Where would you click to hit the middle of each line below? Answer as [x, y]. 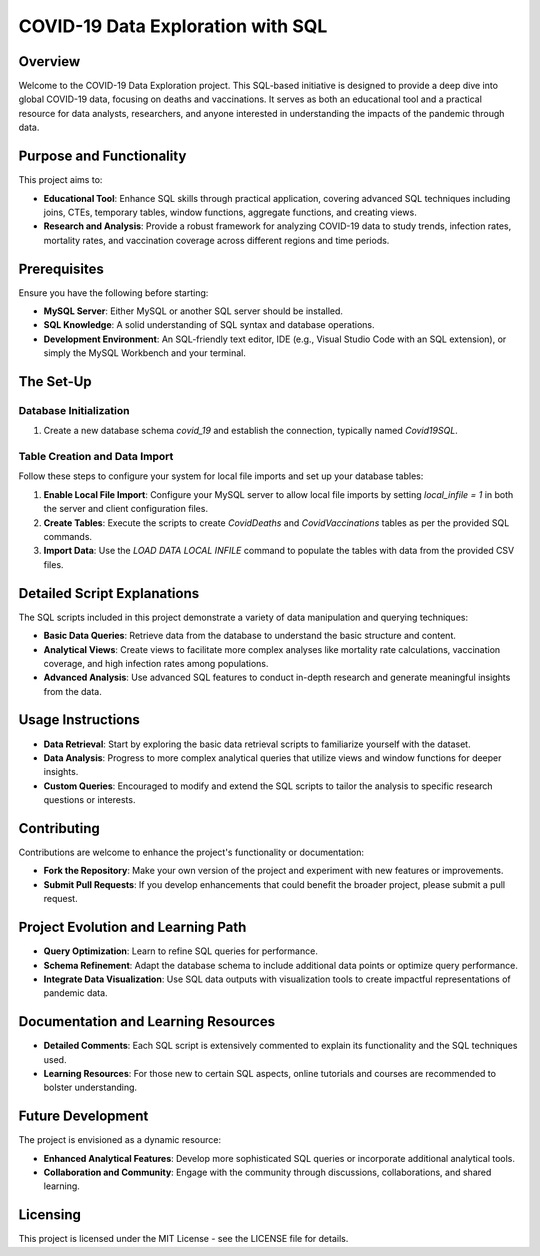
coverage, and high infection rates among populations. [156, 663]
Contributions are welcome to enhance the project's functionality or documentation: [191, 852]
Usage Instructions [79, 720]
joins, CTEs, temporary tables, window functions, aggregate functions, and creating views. [230, 212]
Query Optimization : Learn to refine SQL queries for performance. [181, 951]
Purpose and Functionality [102, 156]
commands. [68, 537]
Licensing [50, 1215]
